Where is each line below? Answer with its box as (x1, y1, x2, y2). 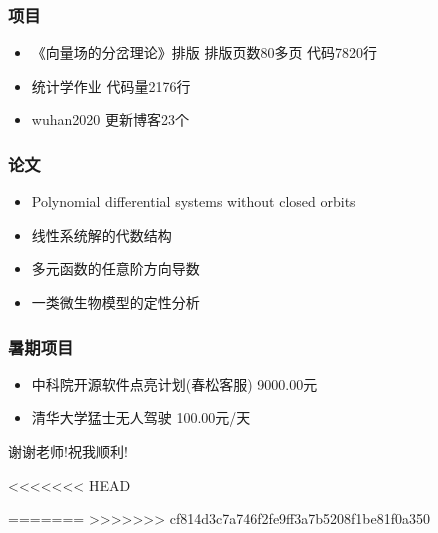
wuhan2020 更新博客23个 (31, 109, 189, 130)
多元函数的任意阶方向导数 (31, 258, 200, 279)
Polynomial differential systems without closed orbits (31, 191, 356, 212)
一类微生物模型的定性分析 (31, 292, 200, 312)
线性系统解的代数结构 (31, 224, 172, 245)
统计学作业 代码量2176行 (31, 75, 191, 96)
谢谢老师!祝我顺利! (8, 441, 128, 461)
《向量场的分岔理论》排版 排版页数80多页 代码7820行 (31, 42, 378, 63)
